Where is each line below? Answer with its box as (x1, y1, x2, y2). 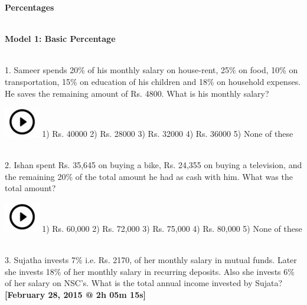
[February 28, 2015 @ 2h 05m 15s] (5, 288, 146, 300)
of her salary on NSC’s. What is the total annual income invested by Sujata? (5, 277, 283, 289)
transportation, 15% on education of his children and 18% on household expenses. (5, 75, 301, 87)
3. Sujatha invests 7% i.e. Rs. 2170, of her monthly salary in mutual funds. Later (5, 254, 297, 266)
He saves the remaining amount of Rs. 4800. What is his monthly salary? (5, 87, 269, 99)
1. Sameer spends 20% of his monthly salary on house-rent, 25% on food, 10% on (5, 64, 298, 76)
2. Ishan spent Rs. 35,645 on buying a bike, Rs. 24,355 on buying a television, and (5, 159, 302, 171)
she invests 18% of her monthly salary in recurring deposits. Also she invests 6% (5, 265, 295, 277)
